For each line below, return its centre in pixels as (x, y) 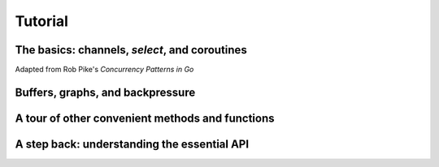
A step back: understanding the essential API (132, 144)
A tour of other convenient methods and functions (145, 118)
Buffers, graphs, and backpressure (105, 92)
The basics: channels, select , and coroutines (131, 50)
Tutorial (42, 21)
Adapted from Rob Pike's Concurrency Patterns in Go (104, 70)
